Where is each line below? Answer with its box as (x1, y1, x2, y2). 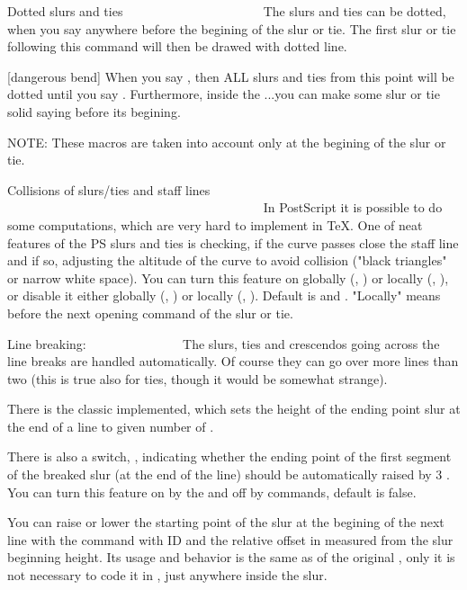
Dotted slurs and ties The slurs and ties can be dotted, (7, 2, 446, 20)
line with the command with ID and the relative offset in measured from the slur (7, 530, 454, 549)
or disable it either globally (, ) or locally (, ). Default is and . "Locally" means (7, 286, 441, 305)
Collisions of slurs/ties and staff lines (7, 180, 211, 199)
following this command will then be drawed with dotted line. (7, 37, 347, 56)
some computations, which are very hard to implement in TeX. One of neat (7, 215, 423, 234)
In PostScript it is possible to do (263, 198, 443, 217)
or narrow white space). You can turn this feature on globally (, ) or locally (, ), (7, 268, 449, 287)
